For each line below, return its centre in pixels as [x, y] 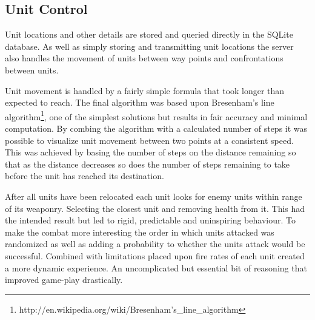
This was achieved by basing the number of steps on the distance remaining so [151, 152]
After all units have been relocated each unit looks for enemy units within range [154, 196]
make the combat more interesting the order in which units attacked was [140, 232]
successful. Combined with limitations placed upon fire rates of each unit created [155, 255]
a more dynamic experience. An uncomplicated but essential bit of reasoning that [156, 267]
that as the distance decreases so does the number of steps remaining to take [148, 164]
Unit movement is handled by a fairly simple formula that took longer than [145, 90]
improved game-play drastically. [64, 280]
